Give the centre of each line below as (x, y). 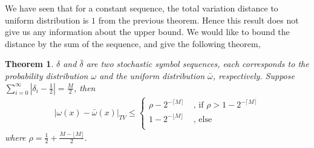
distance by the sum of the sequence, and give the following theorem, (133, 43)
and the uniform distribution (152, 75)
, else (203, 119)
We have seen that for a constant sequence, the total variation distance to (142, 8)
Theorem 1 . (29, 64)
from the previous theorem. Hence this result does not (198, 20)
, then (85, 87)
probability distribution (47, 75)
